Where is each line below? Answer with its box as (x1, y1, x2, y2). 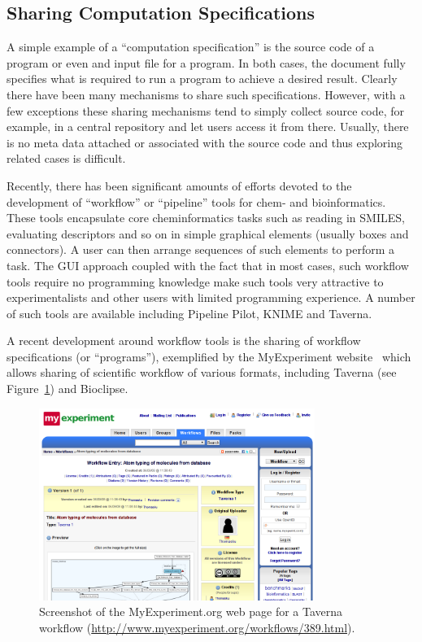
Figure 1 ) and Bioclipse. (7, 380, 128, 397)
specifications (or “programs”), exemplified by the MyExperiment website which (7, 347, 411, 365)
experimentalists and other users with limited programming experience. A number (7, 289, 415, 306)
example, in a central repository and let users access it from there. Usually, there (7, 118, 409, 135)
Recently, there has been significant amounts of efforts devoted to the (7, 177, 352, 194)
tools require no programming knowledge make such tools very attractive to (7, 273, 384, 290)
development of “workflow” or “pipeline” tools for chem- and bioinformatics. (7, 193, 386, 210)
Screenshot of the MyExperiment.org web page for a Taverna (39, 603, 343, 620)
